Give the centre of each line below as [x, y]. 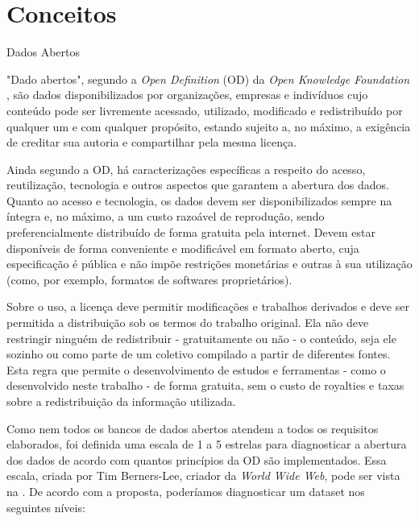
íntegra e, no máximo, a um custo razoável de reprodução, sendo [166, 216]
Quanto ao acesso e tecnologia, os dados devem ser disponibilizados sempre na [199, 200]
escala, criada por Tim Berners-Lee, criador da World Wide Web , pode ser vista [203, 476]
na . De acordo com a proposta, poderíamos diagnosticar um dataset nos [186, 491]
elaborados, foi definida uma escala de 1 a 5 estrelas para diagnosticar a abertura [207, 444]
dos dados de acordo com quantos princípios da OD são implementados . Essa [197, 459]
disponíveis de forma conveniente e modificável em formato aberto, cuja [183, 248]
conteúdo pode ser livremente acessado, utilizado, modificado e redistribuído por [205, 110]
